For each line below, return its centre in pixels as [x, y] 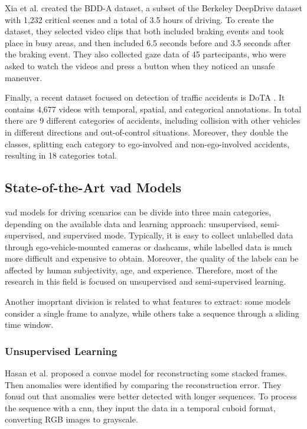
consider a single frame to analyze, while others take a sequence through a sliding [152, 313]
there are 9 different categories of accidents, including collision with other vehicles [153, 120]
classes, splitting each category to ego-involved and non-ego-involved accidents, [147, 143]
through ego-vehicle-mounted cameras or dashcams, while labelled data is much [148, 246]
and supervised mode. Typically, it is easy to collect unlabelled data [170, 235]
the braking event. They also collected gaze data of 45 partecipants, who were [146, 54]
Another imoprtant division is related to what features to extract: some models [148, 301]
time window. [29, 325]
